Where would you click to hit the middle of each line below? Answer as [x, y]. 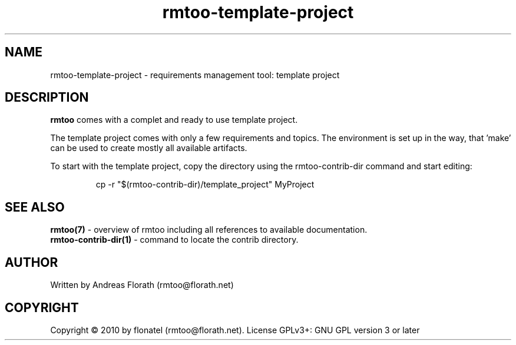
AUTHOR [32, 262]
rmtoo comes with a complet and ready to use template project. [174, 120]
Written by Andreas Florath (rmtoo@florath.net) [142, 285]
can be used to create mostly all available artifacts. [149, 148]
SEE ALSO [35, 207]
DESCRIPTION [47, 98]
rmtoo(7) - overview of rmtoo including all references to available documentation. [209, 230]
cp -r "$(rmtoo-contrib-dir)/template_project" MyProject [205, 185]
